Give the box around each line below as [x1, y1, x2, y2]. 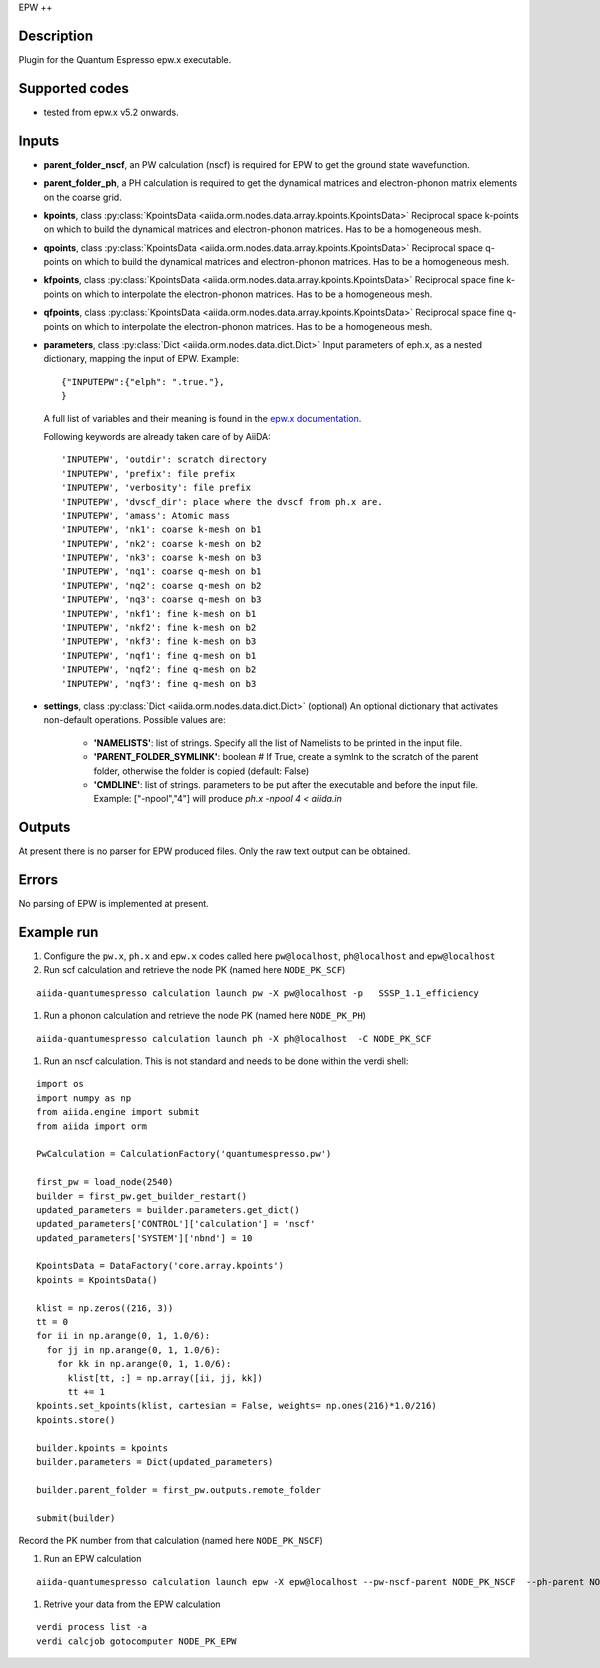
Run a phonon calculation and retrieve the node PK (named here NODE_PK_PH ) [43, 1010, 367, 1022]
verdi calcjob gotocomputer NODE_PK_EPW [36, 1635, 237, 1647]
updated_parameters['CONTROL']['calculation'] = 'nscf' [36, 1218, 316, 1230]
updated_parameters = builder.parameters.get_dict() [36, 1204, 300, 1215]
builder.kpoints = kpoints [36, 1442, 169, 1454]
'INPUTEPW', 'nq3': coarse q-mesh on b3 [61, 594, 262, 605]
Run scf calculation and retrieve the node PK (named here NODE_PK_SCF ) [43, 964, 346, 976]
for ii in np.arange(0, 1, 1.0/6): [36, 1330, 211, 1342]
